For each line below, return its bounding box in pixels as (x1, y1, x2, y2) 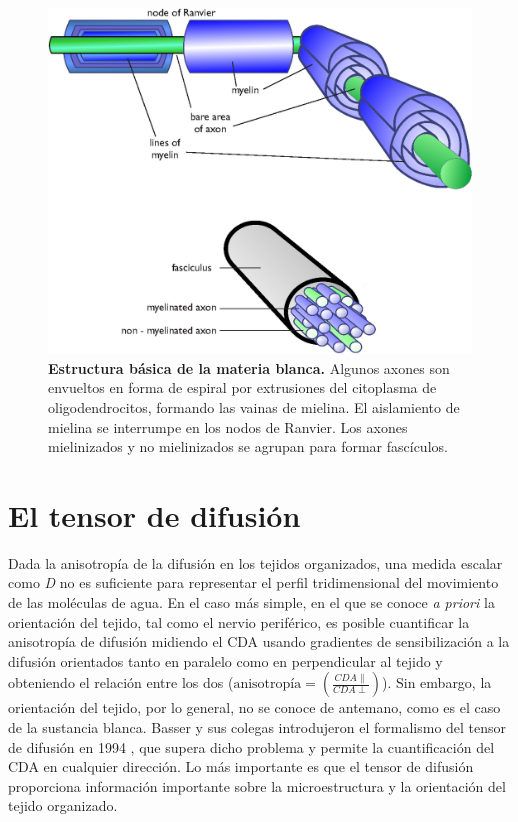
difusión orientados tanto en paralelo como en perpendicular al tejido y (8, 650, 443, 671)
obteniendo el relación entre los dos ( (8, 672, 234, 693)
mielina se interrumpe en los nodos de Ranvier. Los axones (48, 416, 408, 437)
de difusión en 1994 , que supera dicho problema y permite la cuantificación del (8, 736, 495, 757)
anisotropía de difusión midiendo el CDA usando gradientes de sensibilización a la (8, 631, 510, 652)
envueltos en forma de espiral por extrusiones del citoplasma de (48, 377, 437, 398)
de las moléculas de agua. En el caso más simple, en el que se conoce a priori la (8, 592, 495, 613)
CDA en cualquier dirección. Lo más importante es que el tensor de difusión (8, 756, 474, 777)
